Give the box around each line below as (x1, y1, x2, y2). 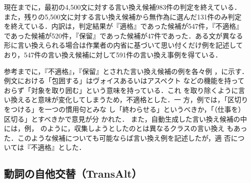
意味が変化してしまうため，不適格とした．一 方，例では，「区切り (38, 94, 249, 105)
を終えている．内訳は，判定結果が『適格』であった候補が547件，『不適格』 (4, 21, 243, 31)
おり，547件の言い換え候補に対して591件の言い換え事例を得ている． (4, 49, 222, 59)
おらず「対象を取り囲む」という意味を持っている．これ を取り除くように (4, 85, 238, 95)
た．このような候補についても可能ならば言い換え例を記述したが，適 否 (4, 132, 231, 143)
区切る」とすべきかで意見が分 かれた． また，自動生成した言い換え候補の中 (4, 113, 247, 124)
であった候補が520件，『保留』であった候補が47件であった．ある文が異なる (4, 30, 243, 40)
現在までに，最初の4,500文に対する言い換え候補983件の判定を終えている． (4, 2, 241, 12)
